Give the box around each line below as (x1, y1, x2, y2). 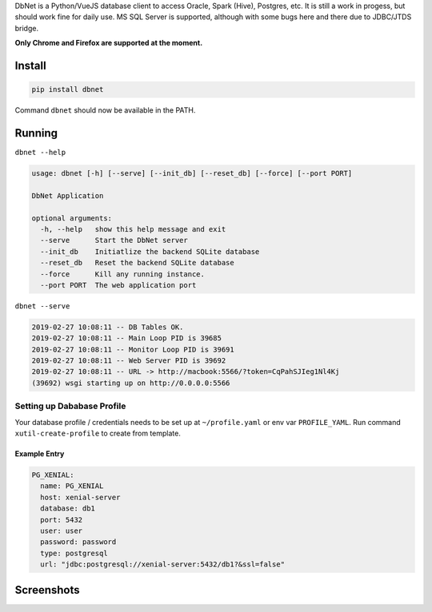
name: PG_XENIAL (40, 482, 104, 491)
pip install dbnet (31, 85, 104, 94)
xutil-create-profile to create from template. (14, 428, 182, 438)
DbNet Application (31, 191, 104, 200)
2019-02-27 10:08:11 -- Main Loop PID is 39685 (31, 334, 222, 343)
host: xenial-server (40, 492, 121, 502)
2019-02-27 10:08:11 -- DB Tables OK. (31, 322, 184, 332)
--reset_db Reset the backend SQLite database (40, 258, 235, 268)
